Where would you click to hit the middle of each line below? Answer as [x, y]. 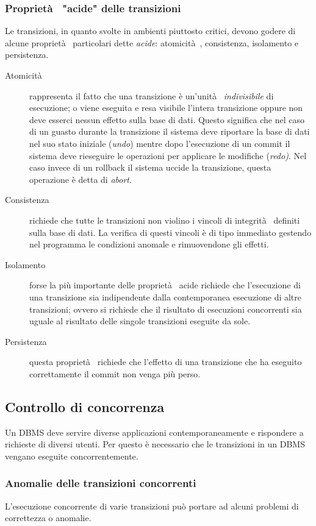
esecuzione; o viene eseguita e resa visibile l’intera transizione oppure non [166, 108]
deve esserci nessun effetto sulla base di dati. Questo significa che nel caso [167, 119]
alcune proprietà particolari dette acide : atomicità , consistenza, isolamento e [152, 42]
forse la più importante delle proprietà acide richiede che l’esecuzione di [165, 285]
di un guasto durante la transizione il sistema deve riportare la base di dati [170, 131]
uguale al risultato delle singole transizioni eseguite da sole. [140, 321]
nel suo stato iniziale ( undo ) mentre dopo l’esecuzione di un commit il [160, 143]
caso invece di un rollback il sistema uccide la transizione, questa [150, 167]
